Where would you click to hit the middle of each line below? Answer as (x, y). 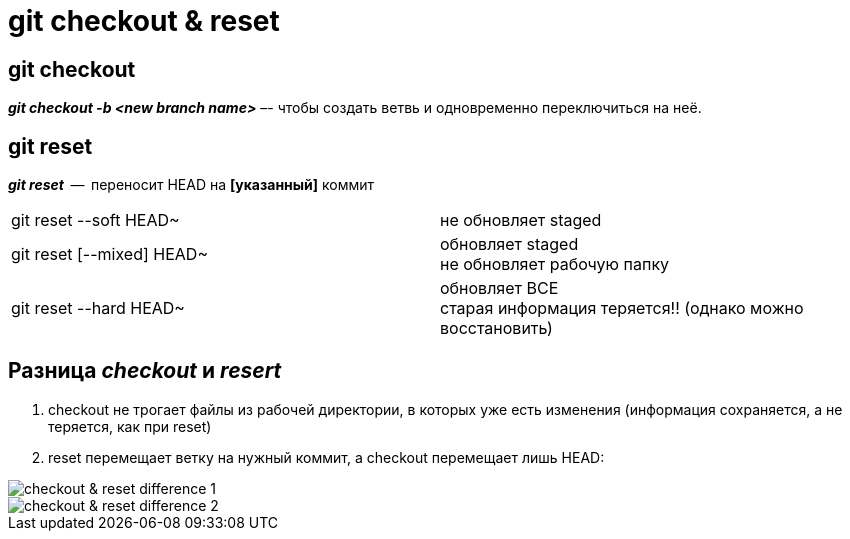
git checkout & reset (144, 21)
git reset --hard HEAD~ (98, 308)
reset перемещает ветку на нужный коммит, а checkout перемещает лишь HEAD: (326, 457)
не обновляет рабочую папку (555, 264)
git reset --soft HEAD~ (95, 220)
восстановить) (496, 328)
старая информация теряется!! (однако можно (622, 308)
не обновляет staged (521, 220)
